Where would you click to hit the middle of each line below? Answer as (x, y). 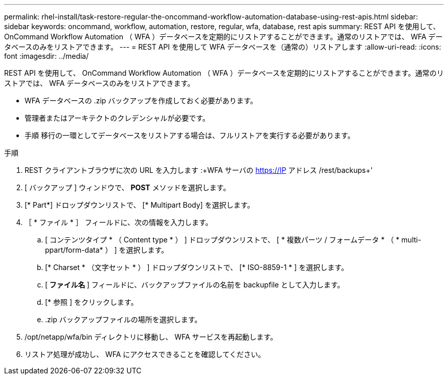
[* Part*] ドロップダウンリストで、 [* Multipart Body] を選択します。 (140, 205)
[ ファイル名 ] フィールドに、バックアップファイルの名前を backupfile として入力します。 (195, 285)
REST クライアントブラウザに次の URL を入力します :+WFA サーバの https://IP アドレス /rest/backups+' (199, 170)
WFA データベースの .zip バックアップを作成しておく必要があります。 (141, 101)
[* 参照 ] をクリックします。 (92, 302)
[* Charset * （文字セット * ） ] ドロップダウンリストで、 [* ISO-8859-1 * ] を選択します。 (197, 267)
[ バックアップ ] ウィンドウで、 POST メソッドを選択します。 (128, 187)
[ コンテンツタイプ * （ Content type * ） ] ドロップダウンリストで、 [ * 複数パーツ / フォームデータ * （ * (222, 240)
